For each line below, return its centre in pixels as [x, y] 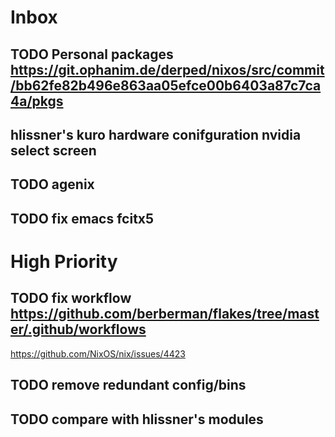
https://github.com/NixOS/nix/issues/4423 [98, 353]
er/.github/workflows [78, 329]
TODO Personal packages [92, 54]
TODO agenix [52, 184]
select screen [53, 150]
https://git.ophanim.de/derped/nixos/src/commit [167, 69]
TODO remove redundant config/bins [128, 385]
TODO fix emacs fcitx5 [82, 218]
